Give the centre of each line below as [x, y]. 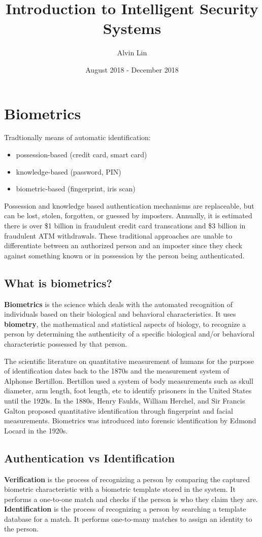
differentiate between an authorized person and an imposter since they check [123, 245]
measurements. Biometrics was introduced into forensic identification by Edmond [130, 421]
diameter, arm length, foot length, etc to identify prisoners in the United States [128, 391]
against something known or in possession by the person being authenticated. [124, 255]
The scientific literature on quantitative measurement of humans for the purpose [129, 361]
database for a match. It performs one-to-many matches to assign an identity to [128, 518]
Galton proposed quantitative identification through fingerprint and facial [119, 410]
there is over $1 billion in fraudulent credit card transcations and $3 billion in [125, 225]
